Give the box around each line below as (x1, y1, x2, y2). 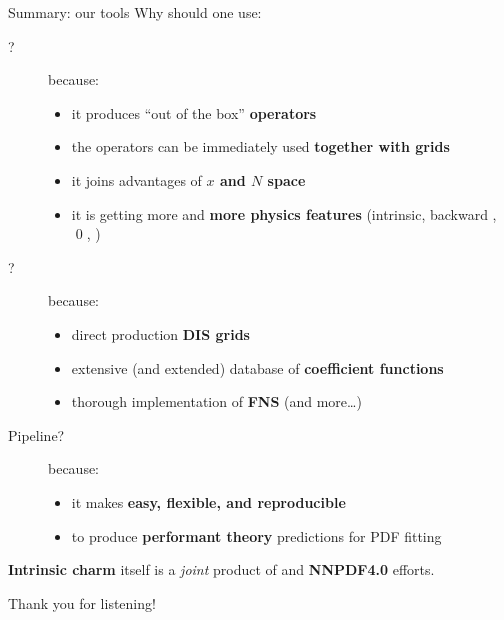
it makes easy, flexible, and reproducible (71, 491, 346, 512)
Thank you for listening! (8, 592, 156, 613)
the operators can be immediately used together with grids (71, 136, 450, 157)
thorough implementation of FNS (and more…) (71, 391, 362, 412)
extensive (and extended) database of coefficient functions (71, 357, 444, 378)
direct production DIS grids (71, 323, 250, 344)
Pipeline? (8, 424, 65, 445)
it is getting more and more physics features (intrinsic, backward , (71, 203, 497, 224)
